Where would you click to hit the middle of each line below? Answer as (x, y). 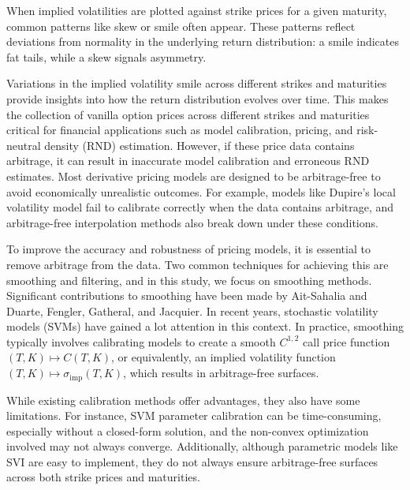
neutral (24, 145)
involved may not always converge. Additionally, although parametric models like (202, 446)
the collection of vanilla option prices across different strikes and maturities (188, 114)
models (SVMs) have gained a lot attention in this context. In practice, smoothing (205, 326)
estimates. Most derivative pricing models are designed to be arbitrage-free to (194, 176)
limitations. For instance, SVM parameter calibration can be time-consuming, (194, 415)
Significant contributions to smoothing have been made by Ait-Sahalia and (187, 295)
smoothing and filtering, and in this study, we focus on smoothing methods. (189, 280)
